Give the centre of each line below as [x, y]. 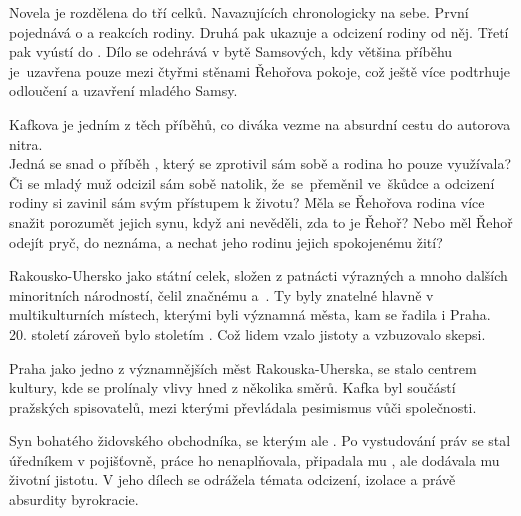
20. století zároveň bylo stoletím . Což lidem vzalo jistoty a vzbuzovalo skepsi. [247, 333]
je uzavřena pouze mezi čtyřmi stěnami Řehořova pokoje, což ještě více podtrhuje [259, 70]
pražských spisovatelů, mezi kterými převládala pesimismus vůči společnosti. [243, 406]
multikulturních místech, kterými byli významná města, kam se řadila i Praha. [250, 314]
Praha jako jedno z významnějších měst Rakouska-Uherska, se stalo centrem [243, 367]
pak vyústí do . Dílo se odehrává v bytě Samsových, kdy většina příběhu [231, 51]
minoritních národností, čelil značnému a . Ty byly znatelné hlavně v [221, 294]
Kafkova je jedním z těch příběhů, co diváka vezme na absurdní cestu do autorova [260, 123]
